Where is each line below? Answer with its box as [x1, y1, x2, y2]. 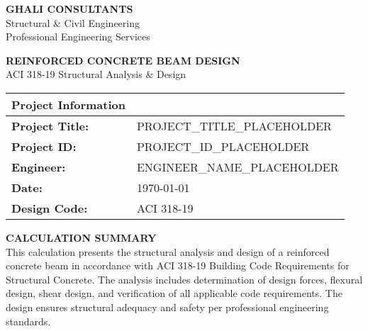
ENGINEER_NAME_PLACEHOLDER [136, 158, 339, 175]
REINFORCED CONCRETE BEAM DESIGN [6, 52, 240, 67]
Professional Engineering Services [6, 29, 150, 44]
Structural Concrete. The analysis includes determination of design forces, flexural [6, 271, 363, 286]
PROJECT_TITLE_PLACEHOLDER [136, 117, 332, 134]
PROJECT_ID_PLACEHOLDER [136, 138, 310, 155]
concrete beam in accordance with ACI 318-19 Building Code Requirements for [6, 258, 350, 273]
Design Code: [11, 199, 88, 216]
